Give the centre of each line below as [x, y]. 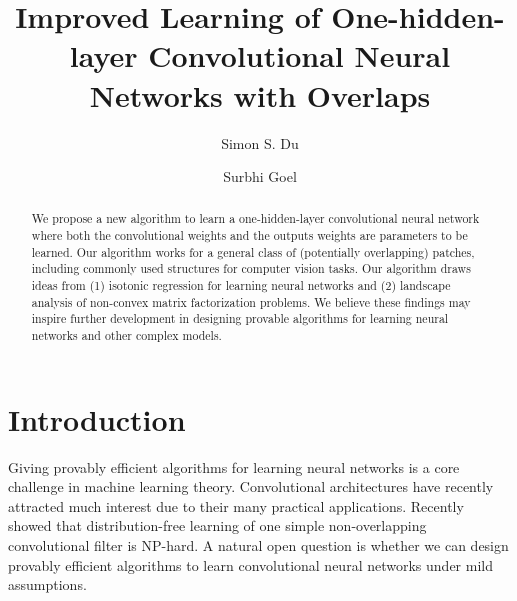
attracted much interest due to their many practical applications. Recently [236, 505]
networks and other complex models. [126, 335]
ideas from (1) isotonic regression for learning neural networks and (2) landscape [241, 285]
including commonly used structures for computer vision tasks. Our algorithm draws [251, 268]
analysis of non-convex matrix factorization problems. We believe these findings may [251, 301]
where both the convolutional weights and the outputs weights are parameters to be [249, 235]
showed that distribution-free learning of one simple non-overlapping [217, 525]
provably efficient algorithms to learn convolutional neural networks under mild [250, 564]
